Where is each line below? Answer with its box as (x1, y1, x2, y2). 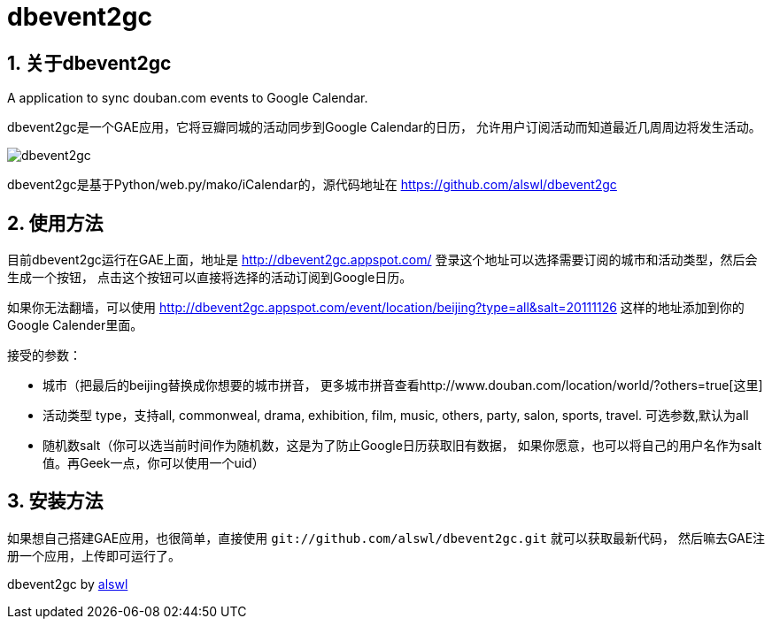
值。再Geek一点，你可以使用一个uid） (42, 455, 265, 471)
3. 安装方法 (7, 490, 104, 513)
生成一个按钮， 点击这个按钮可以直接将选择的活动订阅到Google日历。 (7, 270, 413, 286)
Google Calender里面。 (7, 317, 143, 333)
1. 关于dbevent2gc (7, 51, 172, 74)
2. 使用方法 (7, 211, 104, 234)
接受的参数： (7, 347, 81, 363)
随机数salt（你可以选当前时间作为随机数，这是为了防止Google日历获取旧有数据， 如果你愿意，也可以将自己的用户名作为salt (42, 438, 762, 454)
